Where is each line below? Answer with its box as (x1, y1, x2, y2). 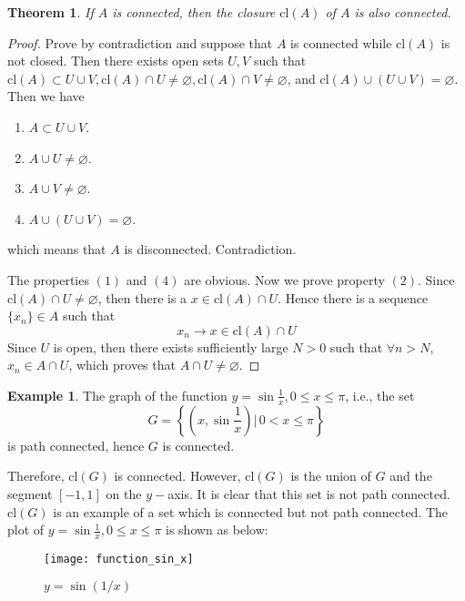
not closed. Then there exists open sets (7, 51, 224, 70)
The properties (7, 270, 89, 289)
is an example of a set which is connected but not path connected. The (53, 502, 449, 521)
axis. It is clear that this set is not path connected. (167, 484, 450, 503)
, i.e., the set (345, 385, 415, 404)
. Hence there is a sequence (278, 288, 429, 307)
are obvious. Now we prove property (184, 270, 385, 289)
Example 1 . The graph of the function (7, 385, 227, 404)
